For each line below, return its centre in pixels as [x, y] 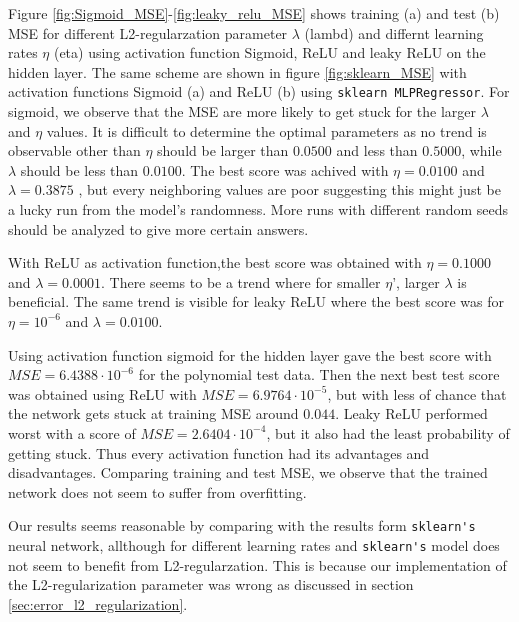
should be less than [79, 169]
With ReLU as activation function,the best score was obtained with [215, 262]
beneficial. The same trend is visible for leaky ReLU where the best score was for [256, 301]
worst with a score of [72, 432]
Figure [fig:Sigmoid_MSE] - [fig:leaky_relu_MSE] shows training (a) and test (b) [254, 13]
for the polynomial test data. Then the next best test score [319, 374]
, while [481, 150]
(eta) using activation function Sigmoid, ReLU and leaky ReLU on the [269, 52]
